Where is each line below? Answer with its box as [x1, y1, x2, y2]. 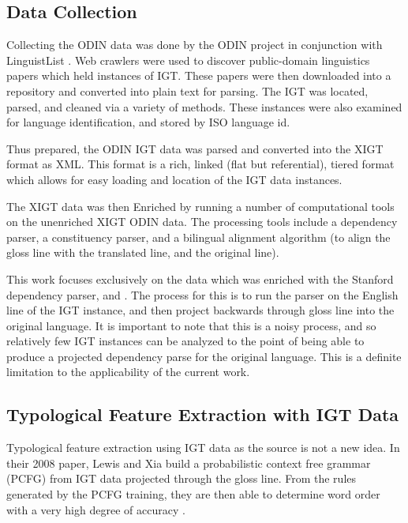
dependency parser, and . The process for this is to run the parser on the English [6, 286, 399, 303]
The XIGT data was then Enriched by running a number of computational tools [6, 198, 395, 214]
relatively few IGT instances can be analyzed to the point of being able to [6, 333, 365, 349]
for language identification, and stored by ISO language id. [6, 114, 290, 130]
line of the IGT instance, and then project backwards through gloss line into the [6, 302, 395, 318]
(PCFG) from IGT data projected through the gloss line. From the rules [6, 470, 357, 487]
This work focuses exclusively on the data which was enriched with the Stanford [6, 270, 394, 287]
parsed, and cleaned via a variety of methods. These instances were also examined [6, 98, 402, 115]
